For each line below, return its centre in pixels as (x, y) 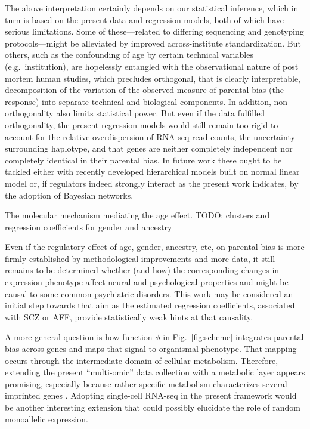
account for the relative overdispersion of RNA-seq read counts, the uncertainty (150, 136)
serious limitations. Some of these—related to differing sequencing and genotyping (154, 31)
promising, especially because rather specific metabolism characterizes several (146, 383)
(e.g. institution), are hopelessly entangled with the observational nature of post (152, 66)
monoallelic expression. (46, 419)
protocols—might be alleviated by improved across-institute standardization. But (153, 43)
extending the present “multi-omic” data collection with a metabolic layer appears (155, 372)
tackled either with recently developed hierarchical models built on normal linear (152, 172)
